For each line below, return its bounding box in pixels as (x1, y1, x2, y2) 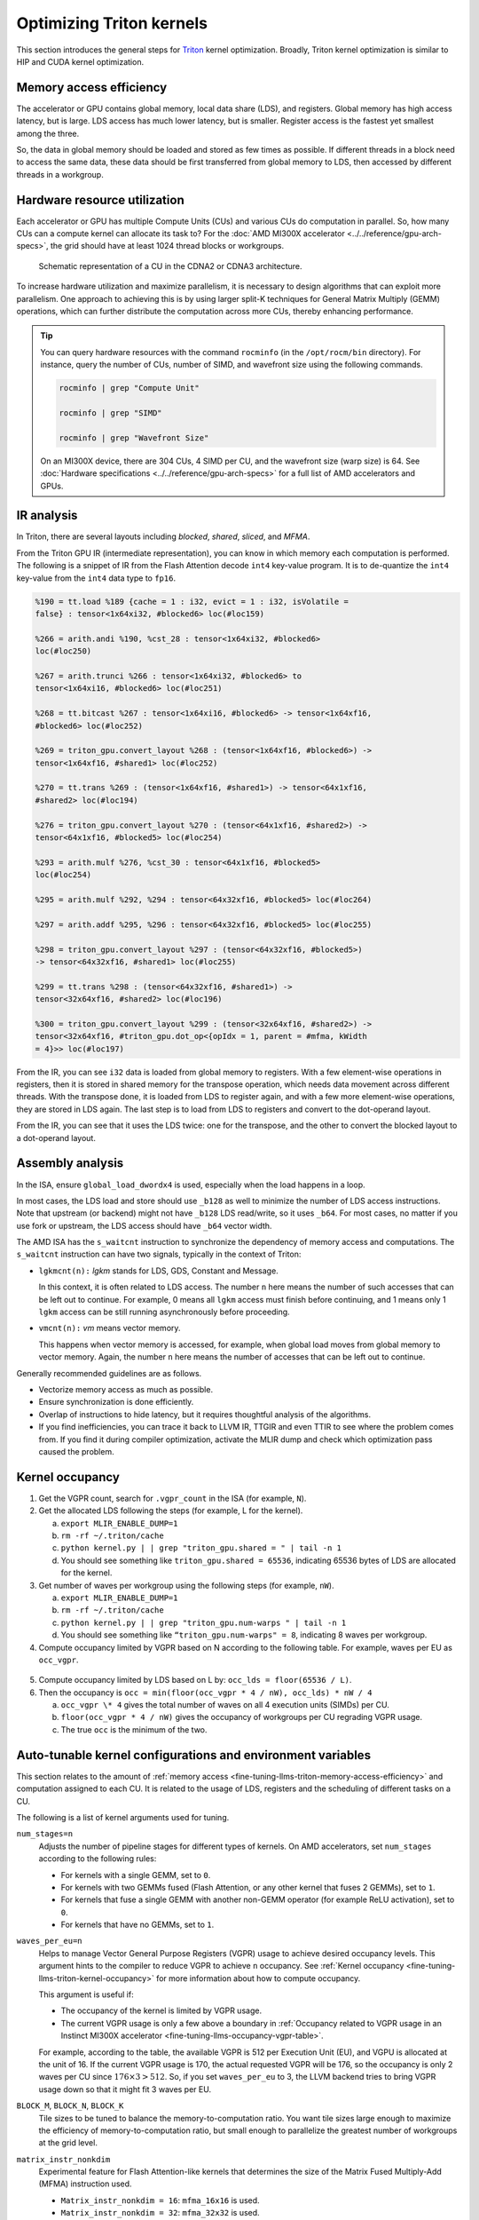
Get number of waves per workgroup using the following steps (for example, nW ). (38, 1580, 334, 1590)
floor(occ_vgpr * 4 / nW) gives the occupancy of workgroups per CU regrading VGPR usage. (60, 1712, 423, 1723)
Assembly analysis (16, 1155, 124, 1171)
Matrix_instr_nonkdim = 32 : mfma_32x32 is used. (60, 2208, 261, 2218)
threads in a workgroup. (16, 169, 104, 179)
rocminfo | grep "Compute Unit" (59, 383, 200, 393)
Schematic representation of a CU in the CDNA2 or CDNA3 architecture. (38, 260, 302, 271)
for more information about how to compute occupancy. (155, 1972, 361, 1984)
